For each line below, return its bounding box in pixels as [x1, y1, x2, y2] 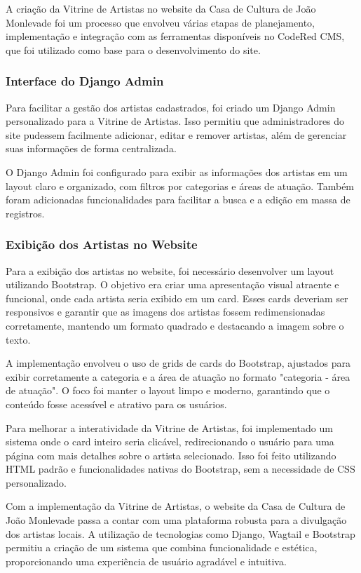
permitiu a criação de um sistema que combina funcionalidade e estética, [6, 540, 318, 555]
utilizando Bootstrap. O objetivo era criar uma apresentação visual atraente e [6, 277, 339, 292]
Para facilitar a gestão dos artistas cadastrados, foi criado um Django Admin [6, 100, 336, 114]
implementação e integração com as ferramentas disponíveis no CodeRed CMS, [6, 29, 345, 43]
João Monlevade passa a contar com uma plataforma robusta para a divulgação [6, 513, 347, 527]
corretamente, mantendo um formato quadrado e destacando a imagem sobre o [6, 318, 344, 332]
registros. [6, 205, 45, 220]
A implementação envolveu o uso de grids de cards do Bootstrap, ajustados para [6, 356, 350, 370]
